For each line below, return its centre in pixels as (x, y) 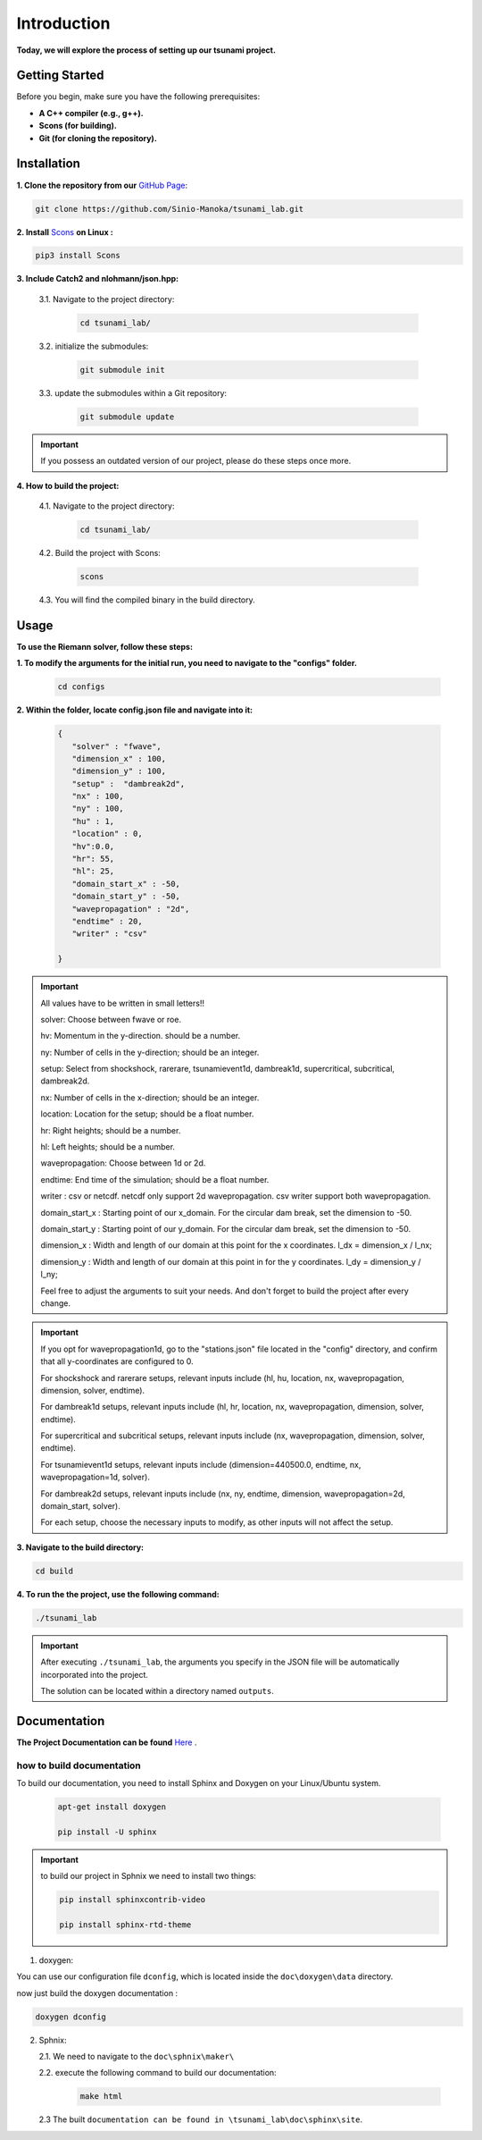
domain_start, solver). (80, 1506)
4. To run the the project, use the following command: (118, 1594)
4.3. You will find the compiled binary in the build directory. (147, 600)
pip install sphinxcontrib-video (132, 1900)
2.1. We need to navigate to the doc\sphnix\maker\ (137, 2056)
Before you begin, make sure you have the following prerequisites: (138, 97)
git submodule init (122, 370)
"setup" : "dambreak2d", (129, 784)
